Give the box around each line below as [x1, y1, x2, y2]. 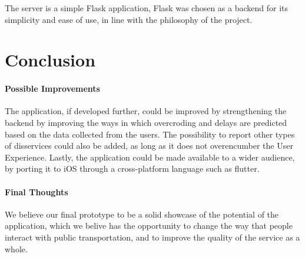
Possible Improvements [5, 82, 100, 95]
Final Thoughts [5, 185, 68, 198]
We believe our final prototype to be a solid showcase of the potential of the [5, 208, 279, 220]
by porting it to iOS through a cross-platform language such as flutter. [5, 162, 260, 175]
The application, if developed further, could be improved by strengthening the [5, 105, 287, 117]
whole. [5, 242, 28, 255]
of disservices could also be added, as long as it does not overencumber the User [5, 139, 293, 152]
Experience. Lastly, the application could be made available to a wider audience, [5, 151, 295, 163]
